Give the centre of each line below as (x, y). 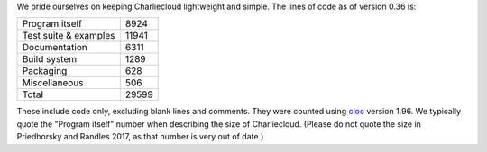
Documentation (55, 48)
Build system (50, 59)
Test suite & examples (69, 36)
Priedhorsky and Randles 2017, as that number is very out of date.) (140, 137)
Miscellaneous (53, 83)
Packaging (45, 71)
